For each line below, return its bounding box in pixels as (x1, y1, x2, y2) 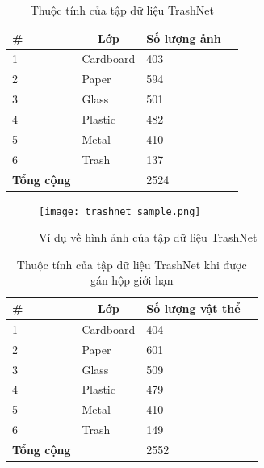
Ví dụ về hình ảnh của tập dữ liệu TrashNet (39, 229, 258, 246)
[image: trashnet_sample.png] (39, 205, 201, 217)
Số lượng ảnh (146, 29, 221, 46)
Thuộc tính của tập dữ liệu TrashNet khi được (16, 255, 247, 272)
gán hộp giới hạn (90, 272, 174, 289)
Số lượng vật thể (146, 300, 241, 317)
